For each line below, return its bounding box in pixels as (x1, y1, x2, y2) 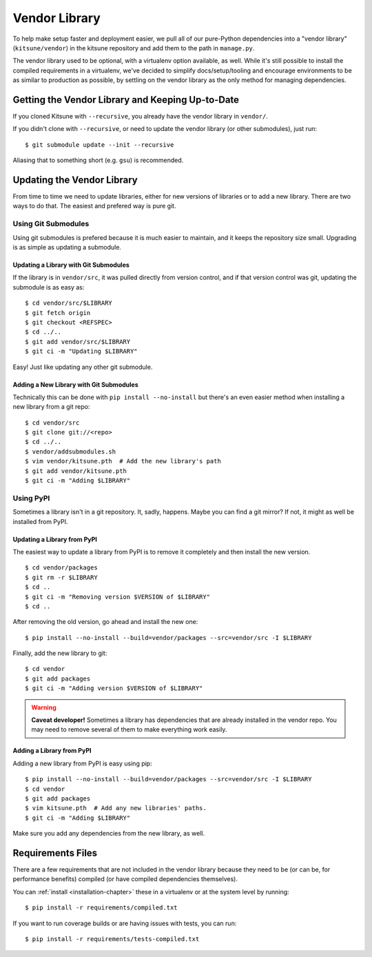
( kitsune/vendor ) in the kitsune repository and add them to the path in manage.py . (12, 43, 255, 52)
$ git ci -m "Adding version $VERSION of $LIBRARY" (25, 685, 203, 692)
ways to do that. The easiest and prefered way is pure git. (12, 202, 176, 210)
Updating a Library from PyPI (12, 535, 98, 543)
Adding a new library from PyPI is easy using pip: (12, 759, 152, 767)
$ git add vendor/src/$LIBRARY (25, 338, 131, 345)
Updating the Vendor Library (12, 174, 138, 185)
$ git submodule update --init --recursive (25, 141, 174, 148)
